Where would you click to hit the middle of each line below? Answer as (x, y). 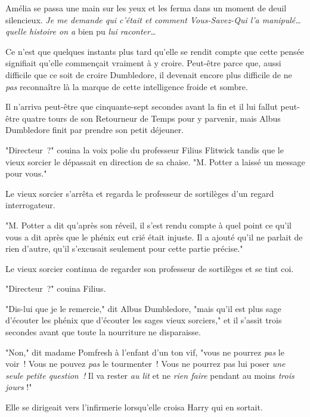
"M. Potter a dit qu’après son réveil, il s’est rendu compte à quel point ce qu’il (148, 225)
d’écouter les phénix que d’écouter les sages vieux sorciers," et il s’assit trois (144, 320)
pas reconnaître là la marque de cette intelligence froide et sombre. (127, 86)
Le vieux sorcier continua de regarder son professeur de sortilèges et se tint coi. (150, 268)
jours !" (19, 387)
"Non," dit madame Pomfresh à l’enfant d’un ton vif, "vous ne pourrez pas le (145, 352)
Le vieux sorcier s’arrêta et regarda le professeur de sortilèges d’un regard (140, 193)
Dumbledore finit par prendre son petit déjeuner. (95, 130)
